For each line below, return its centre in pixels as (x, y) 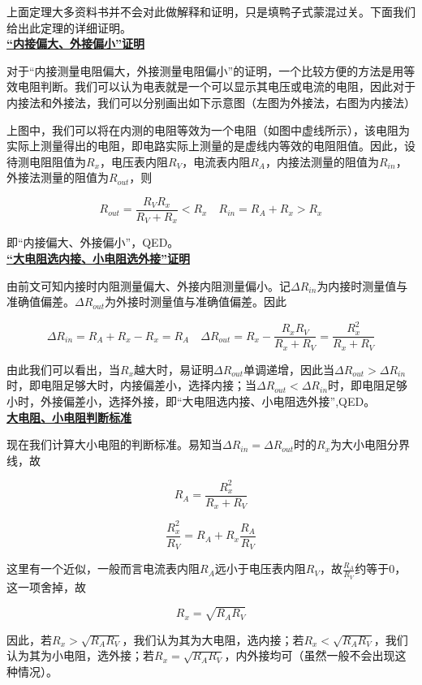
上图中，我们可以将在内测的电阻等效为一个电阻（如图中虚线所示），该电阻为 (208, 129)
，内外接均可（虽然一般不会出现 (310, 655)
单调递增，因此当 (289, 369)
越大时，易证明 (174, 369)
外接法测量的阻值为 (58, 177)
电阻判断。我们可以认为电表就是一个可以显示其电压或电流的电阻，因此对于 (216, 86)
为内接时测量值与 (362, 285)
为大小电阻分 (365, 444)
